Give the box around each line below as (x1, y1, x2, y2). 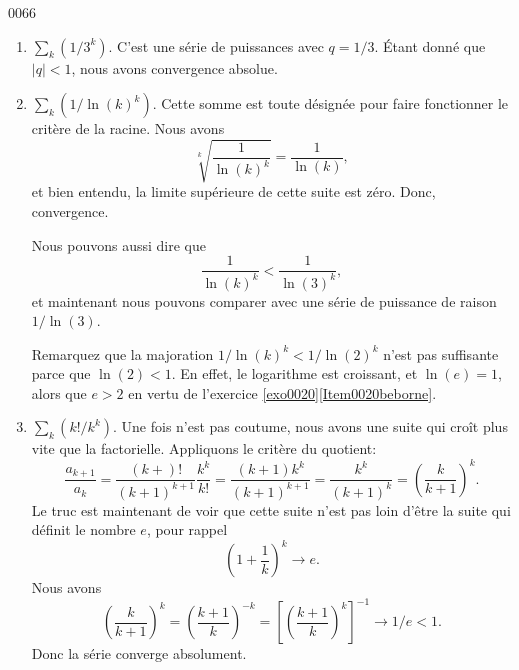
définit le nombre (31, 519, 136, 540)
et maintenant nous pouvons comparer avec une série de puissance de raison (31, 290, 497, 311)
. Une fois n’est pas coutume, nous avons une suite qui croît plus (113, 416, 508, 437)
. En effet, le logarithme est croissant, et (171, 363, 418, 384)
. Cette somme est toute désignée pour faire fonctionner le (152, 93, 509, 114)
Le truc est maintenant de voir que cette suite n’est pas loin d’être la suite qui (31, 499, 511, 520)
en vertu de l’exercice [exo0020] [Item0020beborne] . (128, 382, 437, 403)
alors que (31, 382, 87, 403)
